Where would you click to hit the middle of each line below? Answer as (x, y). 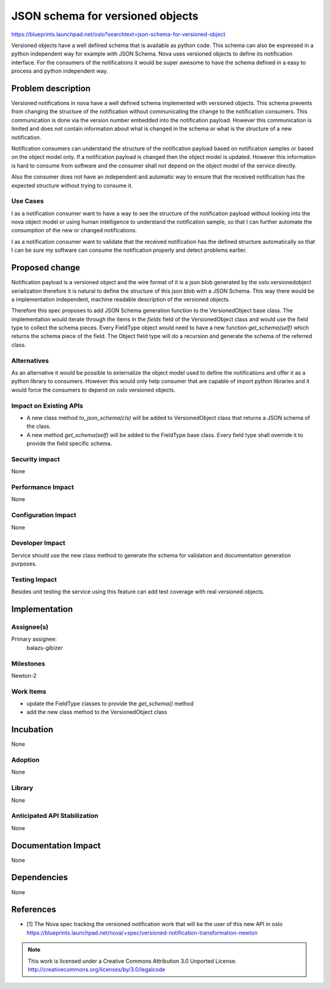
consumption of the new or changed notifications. (74, 230)
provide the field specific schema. (69, 444)
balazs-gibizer (45, 647)
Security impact (36, 459)
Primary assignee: (34, 639)
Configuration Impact (44, 515)
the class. (39, 426)
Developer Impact (38, 543)
